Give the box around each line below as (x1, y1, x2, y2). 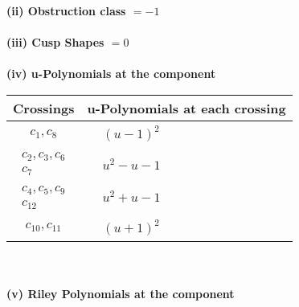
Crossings (13, 98, 75, 117)
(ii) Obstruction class (6, 2, 126, 18)
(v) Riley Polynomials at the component (6, 285, 235, 302)
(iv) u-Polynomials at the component (6, 65, 216, 82)
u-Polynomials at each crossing (87, 98, 286, 117)
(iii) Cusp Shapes (6, 34, 104, 51)
